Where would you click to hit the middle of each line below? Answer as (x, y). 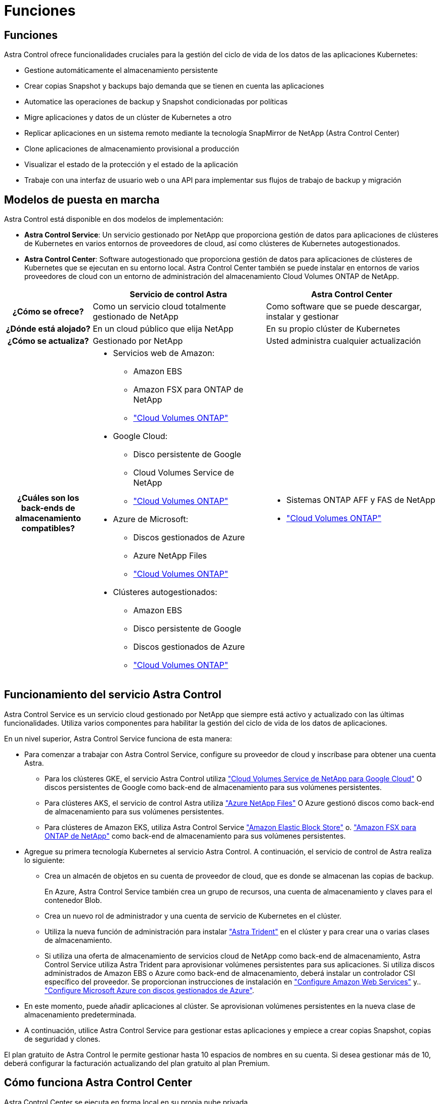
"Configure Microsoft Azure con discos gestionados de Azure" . (149, 990)
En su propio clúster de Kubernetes (333, 329)
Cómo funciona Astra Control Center (98, 1083)
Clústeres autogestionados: (165, 592)
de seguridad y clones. (62, 1039)
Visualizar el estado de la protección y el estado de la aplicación (131, 165)
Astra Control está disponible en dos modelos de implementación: (114, 219)
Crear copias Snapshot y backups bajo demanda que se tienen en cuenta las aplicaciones (174, 86)
